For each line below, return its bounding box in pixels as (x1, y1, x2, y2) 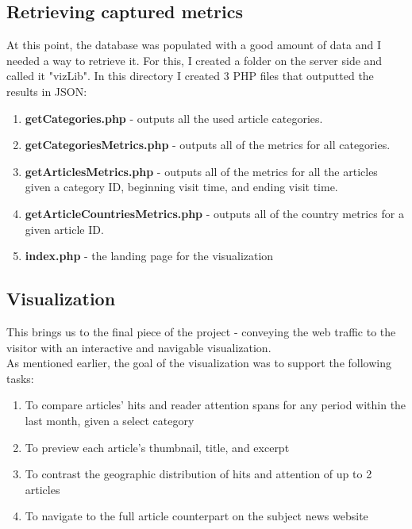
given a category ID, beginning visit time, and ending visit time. (25, 178, 338, 195)
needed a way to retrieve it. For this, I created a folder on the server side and (6, 52, 383, 68)
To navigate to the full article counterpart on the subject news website (25, 508, 368, 524)
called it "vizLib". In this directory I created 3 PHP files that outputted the (6, 67, 374, 84)
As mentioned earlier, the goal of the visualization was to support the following (6, 355, 391, 371)
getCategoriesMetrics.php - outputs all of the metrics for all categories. (25, 136, 391, 153)
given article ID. (25, 220, 104, 237)
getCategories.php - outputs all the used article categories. (25, 109, 323, 126)
